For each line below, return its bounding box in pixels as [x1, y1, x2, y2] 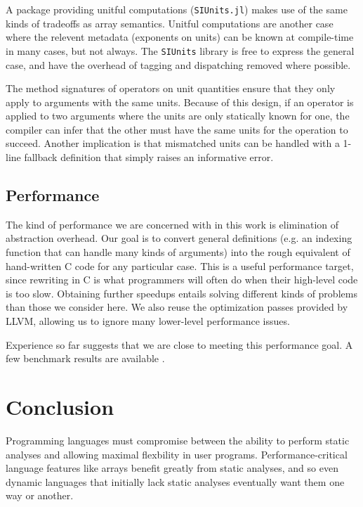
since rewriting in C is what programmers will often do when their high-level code [6, 272, 358, 287]
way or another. [6, 488, 74, 503]
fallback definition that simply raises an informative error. [24, 150, 274, 165]
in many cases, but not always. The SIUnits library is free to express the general [6, 43, 355, 58]
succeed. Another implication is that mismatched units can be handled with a [6, 136, 340, 150]
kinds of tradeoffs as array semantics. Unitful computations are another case [6, 15, 334, 30]
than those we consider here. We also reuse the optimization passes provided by [6, 300, 348, 314]
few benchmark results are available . [6, 351, 165, 366]
